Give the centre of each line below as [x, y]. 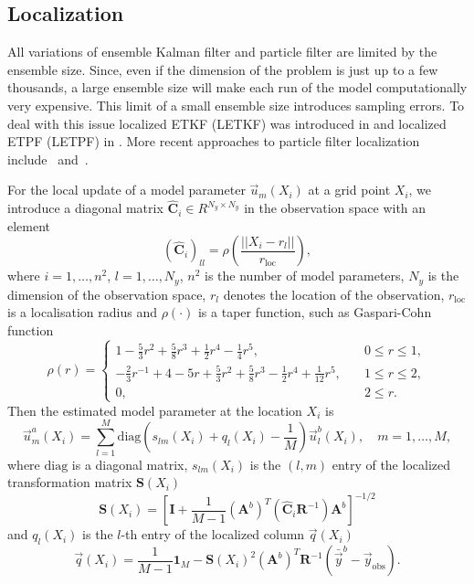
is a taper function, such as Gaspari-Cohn [315, 312]
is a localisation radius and [83, 312]
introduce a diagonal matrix [85, 208]
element [29, 225]
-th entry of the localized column [213, 534]
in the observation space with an [335, 208]
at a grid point [349, 190]
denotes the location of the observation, [334, 294]
